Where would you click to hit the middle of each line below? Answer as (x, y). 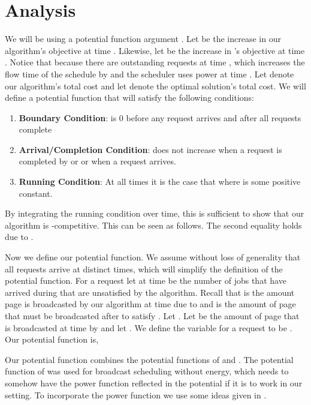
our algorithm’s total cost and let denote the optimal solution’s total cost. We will (155, 85)
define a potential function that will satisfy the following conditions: (130, 97)
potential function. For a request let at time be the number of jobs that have (146, 280)
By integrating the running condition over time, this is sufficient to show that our (155, 213)
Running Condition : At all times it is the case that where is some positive (160, 181)
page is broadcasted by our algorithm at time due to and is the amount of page (150, 304)
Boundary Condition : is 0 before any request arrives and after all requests (160, 117)
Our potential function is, (52, 339)
